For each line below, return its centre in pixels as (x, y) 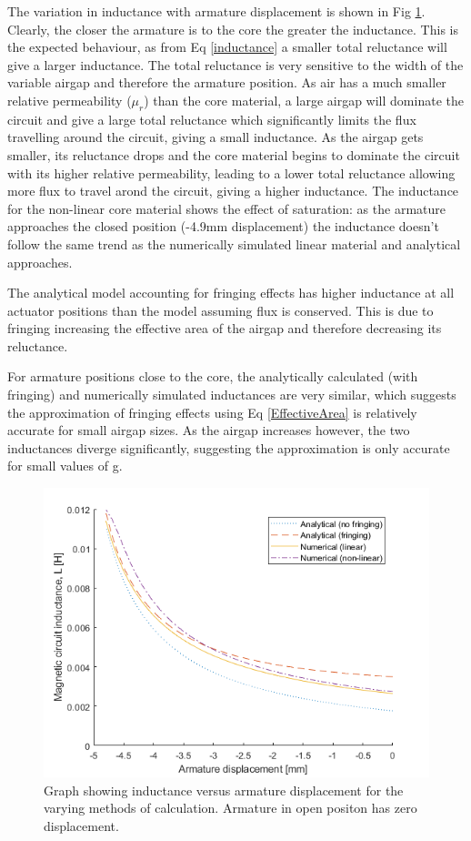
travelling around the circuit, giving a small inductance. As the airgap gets (215, 137)
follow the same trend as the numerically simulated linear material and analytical (234, 243)
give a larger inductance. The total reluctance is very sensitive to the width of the (235, 64)
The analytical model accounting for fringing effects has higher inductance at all (231, 293)
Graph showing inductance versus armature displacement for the (224, 790)
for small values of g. (65, 466)
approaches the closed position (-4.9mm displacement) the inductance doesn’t (223, 226)
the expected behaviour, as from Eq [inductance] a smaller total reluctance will (227, 47)
